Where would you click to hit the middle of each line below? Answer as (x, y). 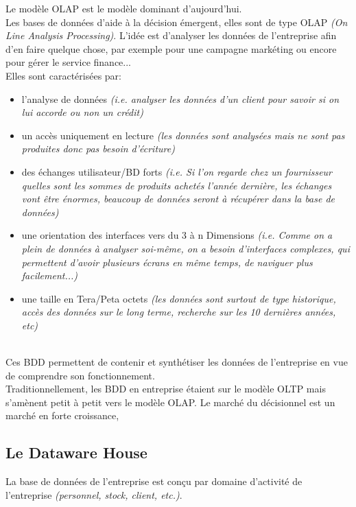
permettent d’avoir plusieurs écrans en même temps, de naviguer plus (167, 262)
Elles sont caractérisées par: (63, 75)
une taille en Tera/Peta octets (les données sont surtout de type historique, (179, 298)
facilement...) (50, 275)
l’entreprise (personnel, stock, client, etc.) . (94, 494)
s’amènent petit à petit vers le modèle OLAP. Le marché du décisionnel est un (170, 402)
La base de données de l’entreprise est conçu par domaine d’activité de (154, 481)
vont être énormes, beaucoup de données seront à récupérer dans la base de (178, 199)
